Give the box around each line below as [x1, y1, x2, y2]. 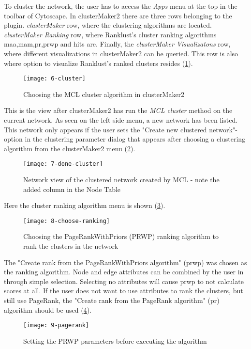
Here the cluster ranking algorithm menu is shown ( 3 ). [4, 200, 165, 210]
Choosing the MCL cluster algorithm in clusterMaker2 [23, 89, 185, 99]
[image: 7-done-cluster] [23, 160, 103, 168]
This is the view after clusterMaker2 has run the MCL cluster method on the [4, 105, 233, 115]
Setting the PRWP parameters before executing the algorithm [23, 335, 207, 346]
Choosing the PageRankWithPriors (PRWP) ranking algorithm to [23, 231, 219, 241]
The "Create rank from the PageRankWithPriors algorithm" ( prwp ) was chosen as [4, 257, 247, 267]
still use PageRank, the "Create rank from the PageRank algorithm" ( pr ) [4, 295, 220, 305]
